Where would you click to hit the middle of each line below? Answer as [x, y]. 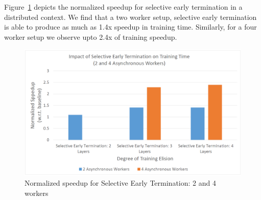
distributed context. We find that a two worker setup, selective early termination [130, 17]
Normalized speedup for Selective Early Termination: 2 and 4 [120, 183]
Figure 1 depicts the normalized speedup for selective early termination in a [123, 7]
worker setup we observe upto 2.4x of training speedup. [91, 36]
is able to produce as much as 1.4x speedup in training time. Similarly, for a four [130, 27]
